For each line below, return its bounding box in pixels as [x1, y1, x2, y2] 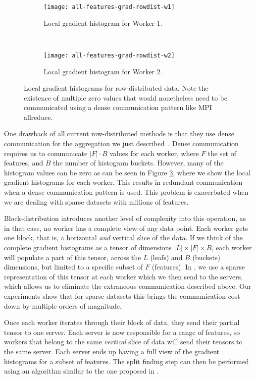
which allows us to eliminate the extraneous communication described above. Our [4, 281, 252, 291]
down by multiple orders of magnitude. [4, 300, 122, 311]
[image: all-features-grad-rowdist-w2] [44, 52, 175, 59]
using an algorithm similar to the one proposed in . [4, 366, 159, 376]
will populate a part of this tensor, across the [4, 252, 141, 262]
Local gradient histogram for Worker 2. [44, 66, 162, 76]
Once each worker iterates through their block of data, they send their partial [4, 317, 240, 327]
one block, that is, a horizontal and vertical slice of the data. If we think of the [4, 232, 243, 243]
